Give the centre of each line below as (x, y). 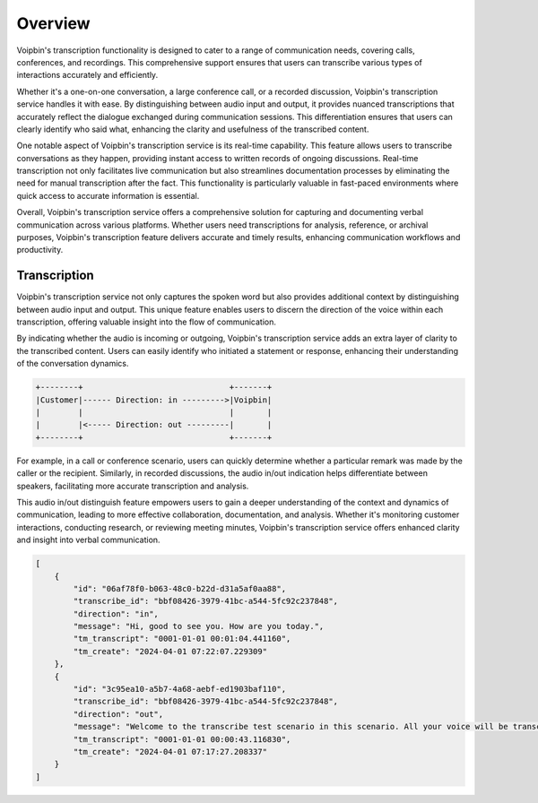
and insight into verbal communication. (88, 540)
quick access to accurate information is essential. (108, 195)
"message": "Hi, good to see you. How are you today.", (199, 626)
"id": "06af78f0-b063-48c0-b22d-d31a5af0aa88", (180, 588)
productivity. (40, 250)
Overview (53, 23)
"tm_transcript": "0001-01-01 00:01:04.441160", (182, 639)
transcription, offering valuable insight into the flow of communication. (147, 322)
